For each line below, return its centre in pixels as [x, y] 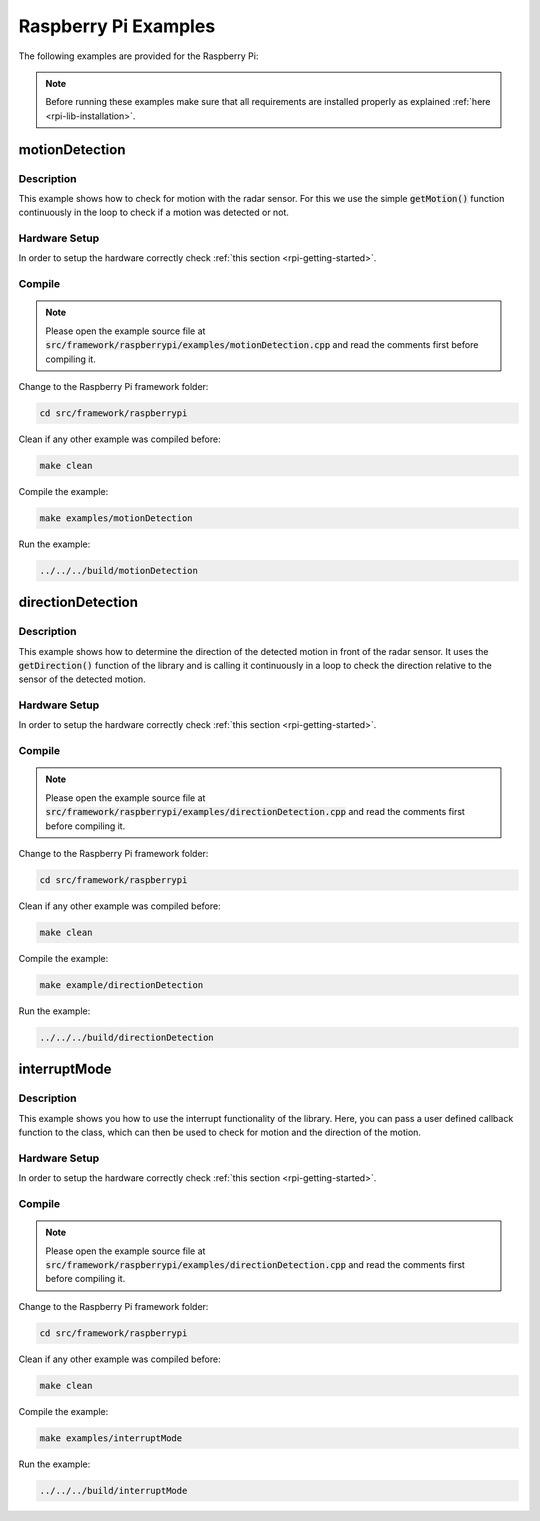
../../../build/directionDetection [126, 1037]
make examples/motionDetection [116, 518]
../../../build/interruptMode [113, 1490]
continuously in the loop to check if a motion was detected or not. [154, 212]
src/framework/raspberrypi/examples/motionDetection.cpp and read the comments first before [262, 345]
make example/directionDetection [121, 984]
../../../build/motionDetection [119, 570]
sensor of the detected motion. [82, 679]
